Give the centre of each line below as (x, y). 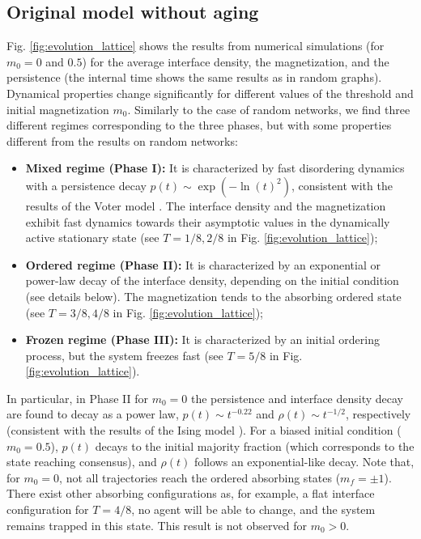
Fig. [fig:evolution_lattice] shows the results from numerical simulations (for (196, 46)
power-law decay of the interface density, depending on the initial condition (212, 280)
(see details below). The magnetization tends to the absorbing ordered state (213, 296)
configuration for (48, 509)
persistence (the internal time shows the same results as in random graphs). (194, 77)
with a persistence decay (86, 185)
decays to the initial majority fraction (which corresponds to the (255, 446)
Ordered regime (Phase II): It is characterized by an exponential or (203, 264)
